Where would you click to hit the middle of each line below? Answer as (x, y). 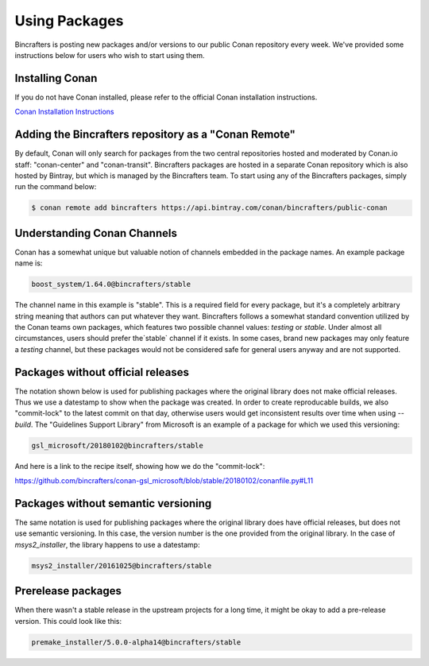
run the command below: (56, 187)
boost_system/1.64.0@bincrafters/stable (111, 285)
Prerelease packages (68, 591)
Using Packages (69, 21)
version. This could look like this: (68, 621)
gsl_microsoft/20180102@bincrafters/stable (118, 445)
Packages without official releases (102, 372)
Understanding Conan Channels (96, 233)
